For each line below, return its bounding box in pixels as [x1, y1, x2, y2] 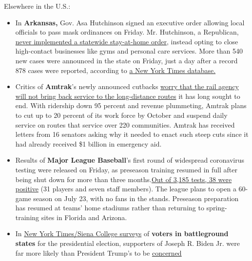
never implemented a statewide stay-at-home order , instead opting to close [15, 36, 238, 46]
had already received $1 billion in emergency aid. [15, 138, 162, 149]
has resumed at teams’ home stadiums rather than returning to [15, 203, 204, 213]
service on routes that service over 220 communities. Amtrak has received [15, 119, 235, 130]
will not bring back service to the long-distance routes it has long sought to [15, 91, 240, 101]
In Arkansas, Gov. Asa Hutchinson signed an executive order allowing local [15, 17, 245, 27]
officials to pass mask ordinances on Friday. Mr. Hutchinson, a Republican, [15, 27, 239, 37]
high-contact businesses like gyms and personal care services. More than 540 [15, 46, 243, 56]
